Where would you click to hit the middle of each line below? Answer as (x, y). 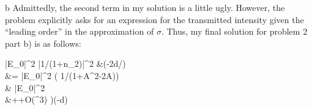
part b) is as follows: (43, 43)
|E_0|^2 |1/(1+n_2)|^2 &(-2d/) (65, 64)
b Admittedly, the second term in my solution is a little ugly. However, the (145, 7)
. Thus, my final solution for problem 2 (234, 31)
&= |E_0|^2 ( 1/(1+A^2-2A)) (62, 75)
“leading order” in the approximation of (80, 31)
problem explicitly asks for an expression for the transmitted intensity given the (154, 19)
